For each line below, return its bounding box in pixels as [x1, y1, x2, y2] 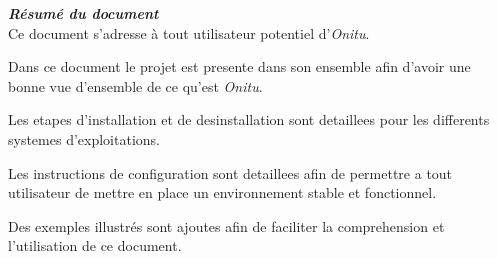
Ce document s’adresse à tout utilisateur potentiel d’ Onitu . [8, 22, 370, 43]
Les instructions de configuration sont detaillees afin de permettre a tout [8, 162, 453, 183]
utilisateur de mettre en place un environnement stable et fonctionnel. [8, 182, 437, 203]
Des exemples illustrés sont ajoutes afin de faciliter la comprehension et [8, 215, 445, 236]
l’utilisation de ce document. [8, 235, 182, 256]
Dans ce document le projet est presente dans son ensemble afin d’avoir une [8, 56, 471, 77]
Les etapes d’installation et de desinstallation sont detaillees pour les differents [8, 109, 490, 130]
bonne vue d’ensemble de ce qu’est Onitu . [8, 75, 263, 96]
